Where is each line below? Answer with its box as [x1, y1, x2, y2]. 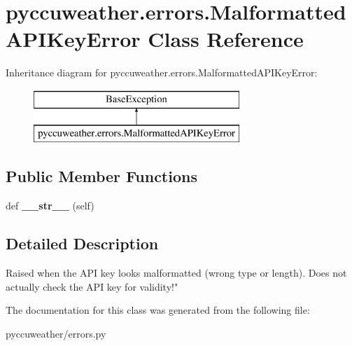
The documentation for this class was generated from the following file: [6, 303, 310, 317]
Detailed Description [6, 233, 159, 254]
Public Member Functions [6, 165, 197, 187]
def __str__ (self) [6, 198, 94, 213]
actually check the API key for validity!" [6, 279, 178, 293]
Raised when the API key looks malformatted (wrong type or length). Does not [6, 265, 347, 280]
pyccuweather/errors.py [6, 326, 106, 340]
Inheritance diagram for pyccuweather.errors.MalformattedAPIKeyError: [6, 65, 318, 80]
